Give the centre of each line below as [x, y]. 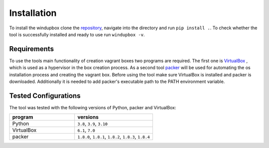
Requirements [32, 49]
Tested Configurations [45, 96]
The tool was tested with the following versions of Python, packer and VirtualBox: [93, 107]
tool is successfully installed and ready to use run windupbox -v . [77, 34]
